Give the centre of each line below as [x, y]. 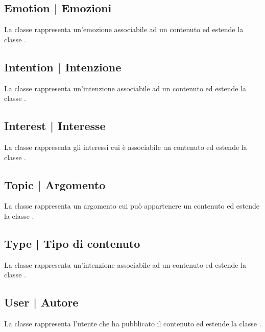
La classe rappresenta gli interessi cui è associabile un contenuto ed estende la [126, 147]
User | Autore [41, 302]
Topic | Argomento [55, 184]
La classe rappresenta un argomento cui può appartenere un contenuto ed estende [132, 206]
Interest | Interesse [55, 126]
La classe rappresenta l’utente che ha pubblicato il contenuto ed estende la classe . [133, 324]
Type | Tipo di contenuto [72, 243]
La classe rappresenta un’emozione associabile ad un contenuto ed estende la [124, 29]
